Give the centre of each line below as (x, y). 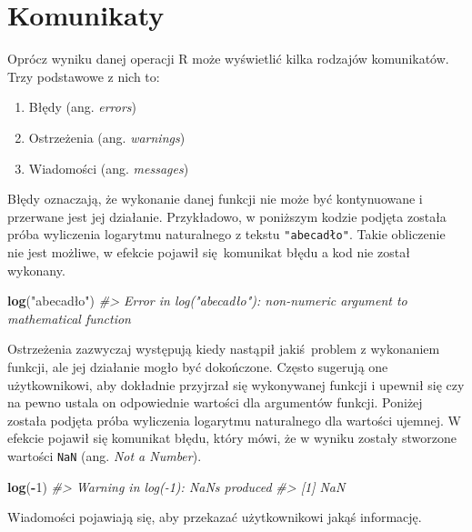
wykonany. (36, 270)
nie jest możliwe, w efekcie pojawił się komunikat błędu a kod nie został (209, 251)
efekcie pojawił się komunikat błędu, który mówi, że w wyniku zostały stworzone (232, 438)
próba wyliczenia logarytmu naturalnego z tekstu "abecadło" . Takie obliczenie (226, 234)
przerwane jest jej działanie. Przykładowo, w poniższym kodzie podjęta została (227, 216)
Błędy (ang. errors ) (83, 107)
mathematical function (69, 318)
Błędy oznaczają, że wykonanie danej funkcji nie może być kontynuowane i (215, 199)
